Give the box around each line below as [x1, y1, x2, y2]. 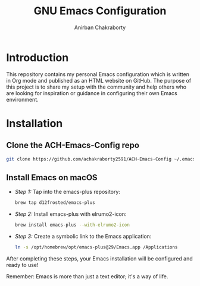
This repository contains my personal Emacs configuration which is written [6, 70, 189, 78]
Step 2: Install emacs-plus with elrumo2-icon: [14, 210, 127, 218]
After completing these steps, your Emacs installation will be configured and [6, 255, 193, 262]
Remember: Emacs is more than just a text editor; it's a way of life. [6, 273, 168, 280]
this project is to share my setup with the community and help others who [6, 83, 186, 90]
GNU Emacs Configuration [33, 4, 167, 18]
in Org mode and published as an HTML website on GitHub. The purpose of [6, 77, 192, 84]
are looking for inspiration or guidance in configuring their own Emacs [6, 89, 177, 96]
